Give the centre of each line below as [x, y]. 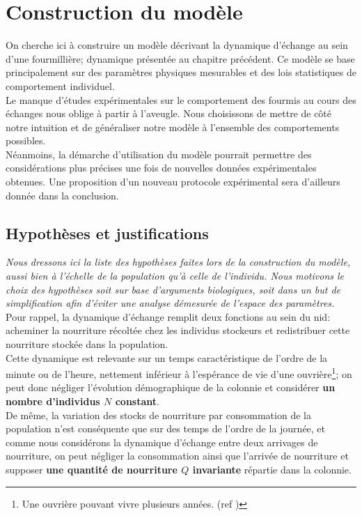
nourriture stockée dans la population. [87, 344]
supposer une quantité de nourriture [92, 470]
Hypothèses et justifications [107, 233]
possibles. [26, 141]
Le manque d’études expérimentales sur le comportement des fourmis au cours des [181, 99]
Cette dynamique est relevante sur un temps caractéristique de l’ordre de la [167, 357]
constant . [137, 401]
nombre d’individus [53, 401]
